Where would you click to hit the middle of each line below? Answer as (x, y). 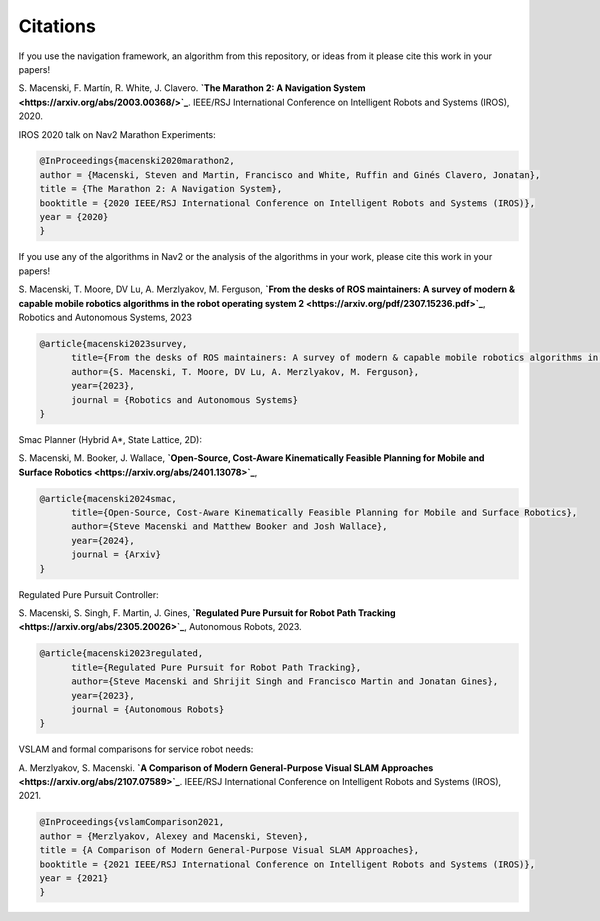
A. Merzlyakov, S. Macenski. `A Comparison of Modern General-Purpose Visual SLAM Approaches (226, 767)
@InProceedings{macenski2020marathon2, (137, 161)
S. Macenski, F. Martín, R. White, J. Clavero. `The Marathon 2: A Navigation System (192, 88)
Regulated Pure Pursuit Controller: (88, 594)
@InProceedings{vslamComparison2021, (132, 822)
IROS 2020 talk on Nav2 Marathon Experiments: (117, 134)
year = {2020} (74, 217)
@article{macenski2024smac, (108, 498)
